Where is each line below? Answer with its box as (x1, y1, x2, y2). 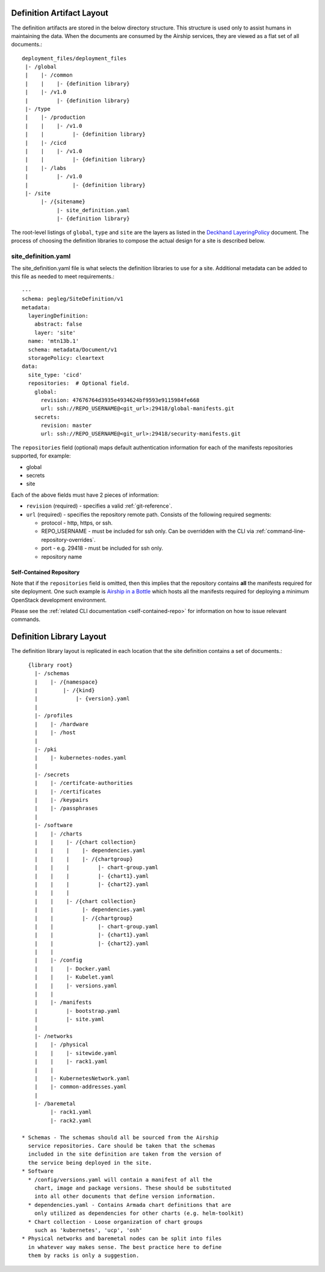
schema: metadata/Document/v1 (28, 346, 117, 353)
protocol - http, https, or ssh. (41, 519, 113, 526)
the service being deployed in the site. (28, 1159, 152, 1166)
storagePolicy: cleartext (28, 354, 105, 361)
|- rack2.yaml (50, 1117, 92, 1124)
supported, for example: (11, 452, 71, 459)
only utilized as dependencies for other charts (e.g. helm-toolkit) (34, 1210, 244, 1217)
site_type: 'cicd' (28, 371, 82, 378)
